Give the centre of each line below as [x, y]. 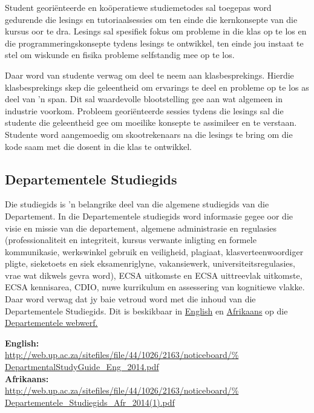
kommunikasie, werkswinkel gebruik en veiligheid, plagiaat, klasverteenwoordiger [154, 251]
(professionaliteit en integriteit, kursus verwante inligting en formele [131, 240]
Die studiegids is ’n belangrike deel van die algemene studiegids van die [137, 204]
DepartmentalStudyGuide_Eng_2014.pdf [82, 367]
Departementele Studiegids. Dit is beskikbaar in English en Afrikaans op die [146, 311]
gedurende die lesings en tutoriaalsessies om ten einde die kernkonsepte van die [151, 19]
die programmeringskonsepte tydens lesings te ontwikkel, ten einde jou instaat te [154, 43]
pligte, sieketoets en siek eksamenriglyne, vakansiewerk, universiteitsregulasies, [150, 263]
